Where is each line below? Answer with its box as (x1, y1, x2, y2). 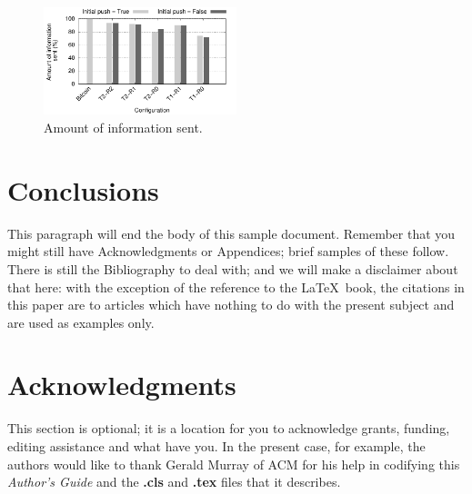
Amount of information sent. (44, 118, 203, 137)
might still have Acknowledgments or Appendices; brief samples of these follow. (7, 242, 449, 261)
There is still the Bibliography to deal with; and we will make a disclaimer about (7, 259, 458, 278)
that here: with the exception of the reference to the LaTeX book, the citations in (7, 277, 465, 296)
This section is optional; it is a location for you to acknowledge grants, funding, (7, 419, 450, 438)
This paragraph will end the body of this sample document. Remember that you (7, 223, 456, 242)
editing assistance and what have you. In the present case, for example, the (7, 437, 426, 456)
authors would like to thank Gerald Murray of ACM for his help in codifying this (7, 454, 460, 473)
